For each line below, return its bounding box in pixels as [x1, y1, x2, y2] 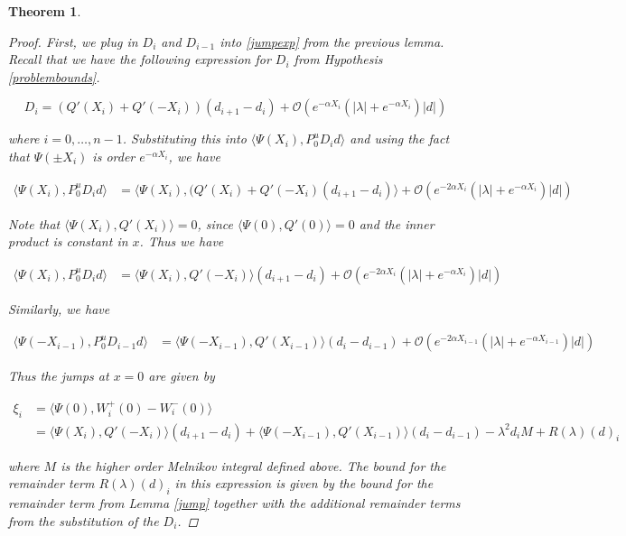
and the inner [359, 214, 434, 233]
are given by [148, 366, 215, 385]
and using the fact [350, 129, 450, 148]
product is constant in [8, 232, 128, 251]
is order [92, 146, 135, 165]
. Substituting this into [122, 129, 247, 148]
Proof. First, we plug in [8, 32, 138, 51]
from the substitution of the [8, 511, 159, 530]
